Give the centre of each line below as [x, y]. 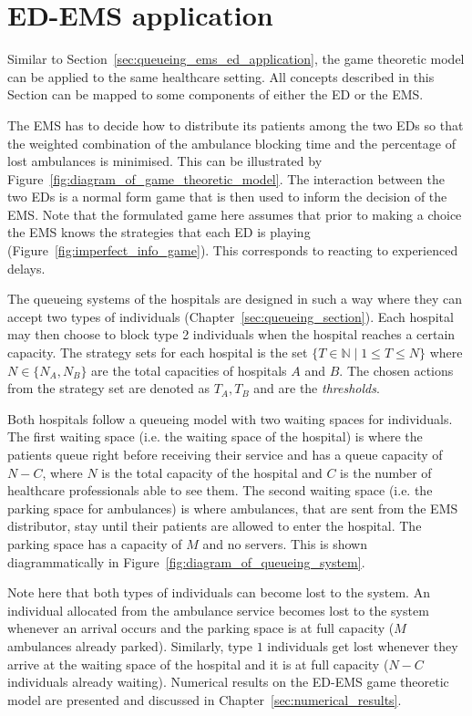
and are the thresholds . [317, 388]
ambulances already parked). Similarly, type [130, 645]
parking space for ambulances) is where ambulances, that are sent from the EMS [233, 508]
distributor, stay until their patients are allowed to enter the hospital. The [215, 526]
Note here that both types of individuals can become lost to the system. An [219, 592]
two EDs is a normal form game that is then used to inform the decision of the [227, 197]
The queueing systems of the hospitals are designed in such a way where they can [235, 299]
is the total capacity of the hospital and [212, 472]
